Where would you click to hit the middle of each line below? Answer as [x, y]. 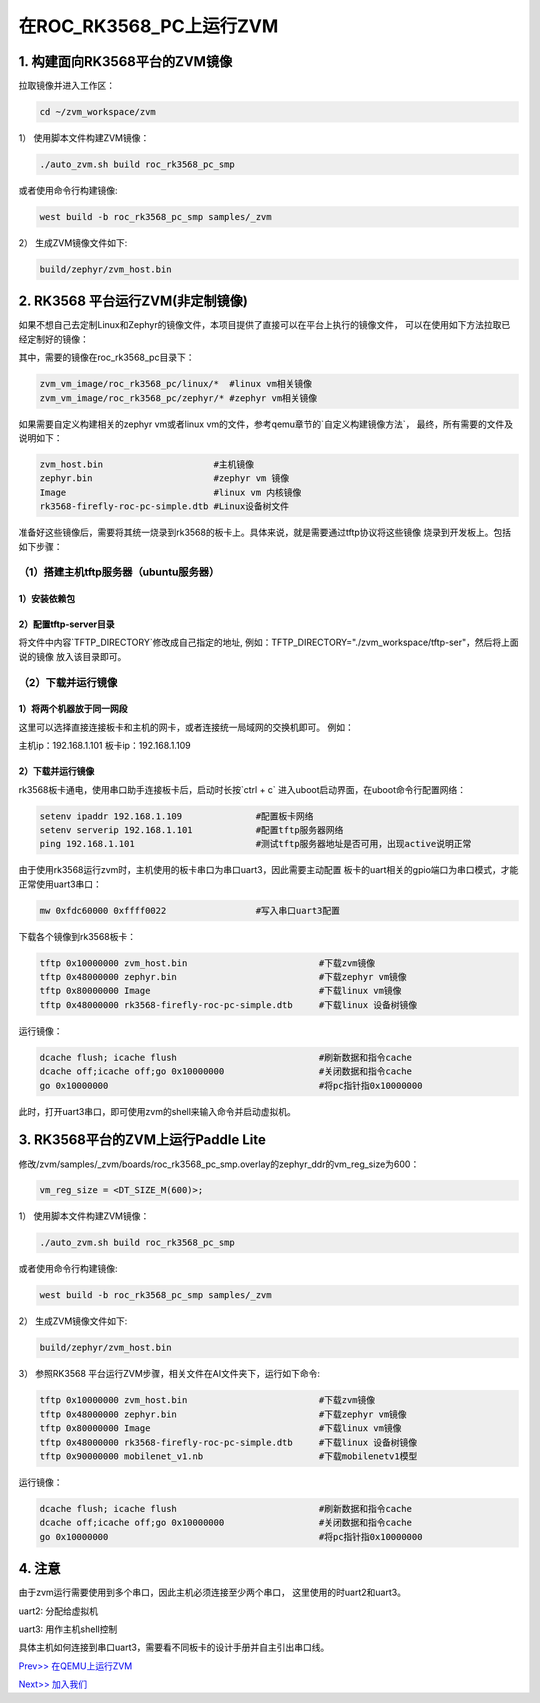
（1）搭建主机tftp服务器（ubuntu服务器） [119, 572]
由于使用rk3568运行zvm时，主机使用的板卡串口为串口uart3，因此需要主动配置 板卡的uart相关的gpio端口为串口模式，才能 [268, 870]
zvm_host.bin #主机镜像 [147, 464]
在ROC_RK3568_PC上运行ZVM [148, 26]
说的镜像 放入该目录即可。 [72, 656]
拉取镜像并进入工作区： [66, 86]
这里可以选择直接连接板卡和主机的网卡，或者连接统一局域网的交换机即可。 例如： [186, 727]
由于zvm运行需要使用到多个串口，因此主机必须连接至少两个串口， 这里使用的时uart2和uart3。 [212, 1592]
